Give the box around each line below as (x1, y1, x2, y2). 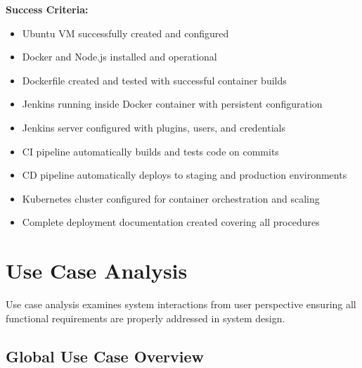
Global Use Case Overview (6, 345, 204, 367)
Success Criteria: (6, 2, 89, 16)
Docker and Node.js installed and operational (22, 49, 217, 64)
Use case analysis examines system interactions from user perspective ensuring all (6, 297, 356, 312)
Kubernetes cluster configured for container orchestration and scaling (22, 191, 320, 205)
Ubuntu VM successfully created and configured (22, 25, 229, 40)
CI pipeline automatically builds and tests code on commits (22, 144, 279, 158)
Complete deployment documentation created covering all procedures (22, 215, 320, 229)
